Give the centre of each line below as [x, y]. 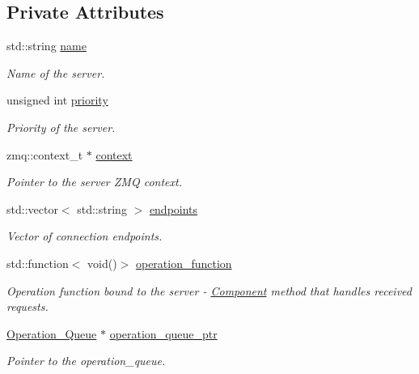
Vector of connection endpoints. [85, 236]
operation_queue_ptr [163, 333]
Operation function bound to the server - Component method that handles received [209, 290]
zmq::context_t [45, 154]
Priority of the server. [61, 127]
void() [102, 263]
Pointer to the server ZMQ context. [94, 182]
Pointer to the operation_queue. [86, 361]
